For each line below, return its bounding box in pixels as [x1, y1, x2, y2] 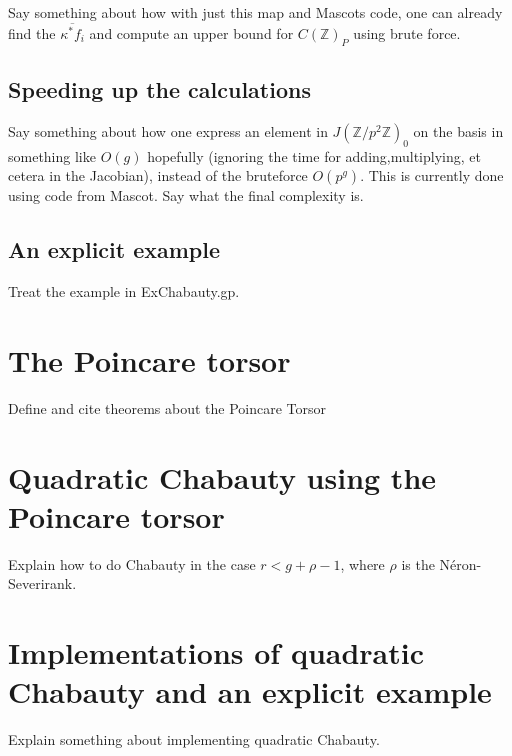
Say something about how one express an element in [8, 120, 328, 141]
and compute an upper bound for [89, 22, 294, 43]
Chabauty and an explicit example [8, 671, 492, 712]
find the [8, 22, 56, 43]
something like [8, 145, 96, 166]
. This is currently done [360, 165, 504, 186]
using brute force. [353, 22, 461, 43]
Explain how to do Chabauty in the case [8, 553, 256, 574]
